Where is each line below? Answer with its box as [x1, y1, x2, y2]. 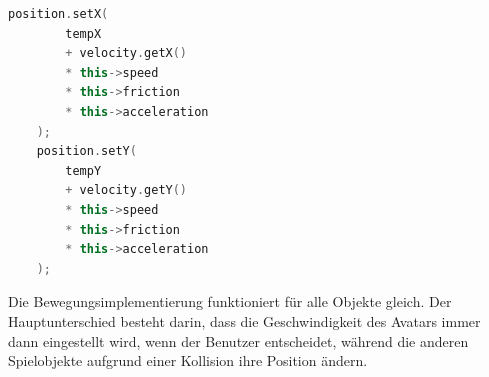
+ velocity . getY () [65, 183, 188, 198]
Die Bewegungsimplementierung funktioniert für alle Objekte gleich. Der [8, 291, 452, 312]
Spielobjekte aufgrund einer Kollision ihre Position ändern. [8, 350, 368, 371]
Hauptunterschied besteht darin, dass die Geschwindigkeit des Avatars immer [8, 310, 481, 331]
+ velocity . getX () [65, 46, 188, 61]
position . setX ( [8, 7, 109, 21]
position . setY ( [36, 144, 137, 159]
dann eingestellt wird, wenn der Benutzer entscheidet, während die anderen [8, 330, 469, 351]
